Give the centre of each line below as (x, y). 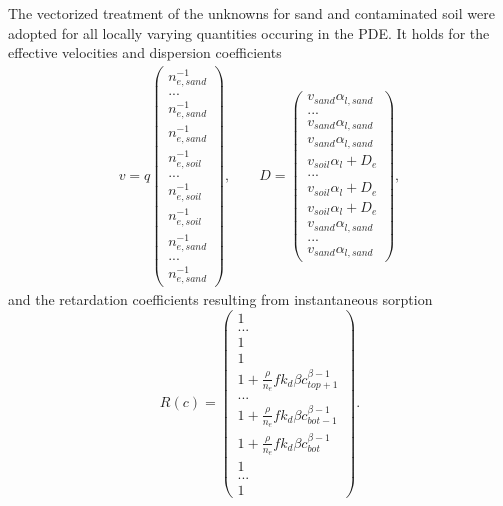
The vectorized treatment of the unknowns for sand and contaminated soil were (251, 13)
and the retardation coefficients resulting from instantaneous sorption (220, 299)
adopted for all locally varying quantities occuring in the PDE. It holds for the (249, 32)
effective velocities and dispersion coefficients (145, 52)
